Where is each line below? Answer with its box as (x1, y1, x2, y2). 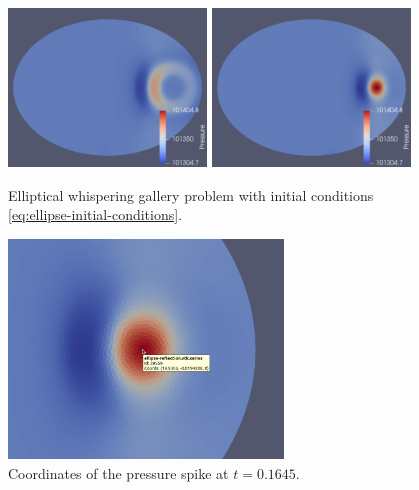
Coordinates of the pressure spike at (8, 462, 229, 483)
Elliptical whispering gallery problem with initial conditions (8, 184, 374, 205)
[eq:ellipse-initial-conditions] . (8, 204, 183, 225)
